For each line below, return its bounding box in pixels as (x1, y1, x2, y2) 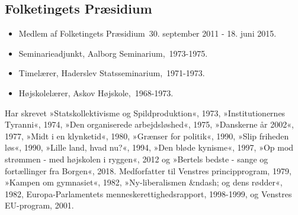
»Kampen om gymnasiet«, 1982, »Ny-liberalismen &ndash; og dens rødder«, (5, 176, 283, 188)
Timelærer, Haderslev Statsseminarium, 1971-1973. (18, 67, 205, 79)
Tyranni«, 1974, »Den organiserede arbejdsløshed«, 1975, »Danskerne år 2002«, (5, 118, 294, 131)
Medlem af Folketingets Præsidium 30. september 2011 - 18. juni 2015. (18, 27, 277, 40)
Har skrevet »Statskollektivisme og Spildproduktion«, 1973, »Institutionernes (5, 106, 286, 119)
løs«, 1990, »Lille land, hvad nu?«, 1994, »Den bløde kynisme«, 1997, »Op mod (5, 141, 294, 154)
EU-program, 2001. (5, 199, 74, 211)
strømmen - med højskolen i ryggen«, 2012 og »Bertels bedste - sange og (5, 152, 268, 165)
